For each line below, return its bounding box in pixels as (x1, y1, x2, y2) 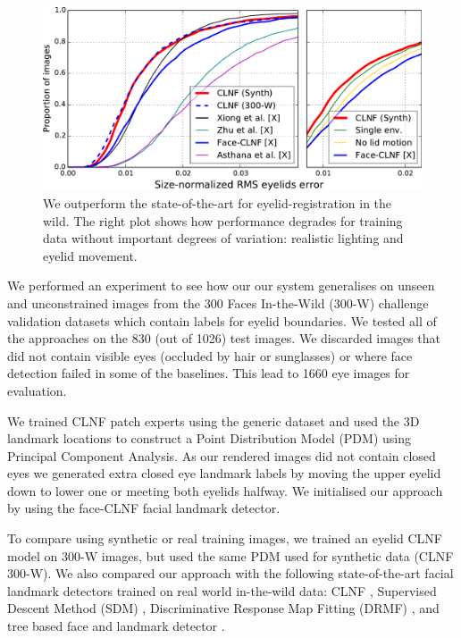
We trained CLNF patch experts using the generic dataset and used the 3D (7, 411, 420, 430)
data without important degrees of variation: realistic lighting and (43, 229, 404, 248)
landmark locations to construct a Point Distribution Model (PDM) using (7, 429, 411, 448)
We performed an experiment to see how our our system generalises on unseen (7, 276, 435, 295)
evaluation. (7, 381, 67, 399)
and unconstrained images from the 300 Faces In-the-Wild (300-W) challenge (7, 293, 429, 312)
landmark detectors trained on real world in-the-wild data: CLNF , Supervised (7, 581, 437, 600)
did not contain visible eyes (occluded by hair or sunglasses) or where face (7, 346, 413, 365)
